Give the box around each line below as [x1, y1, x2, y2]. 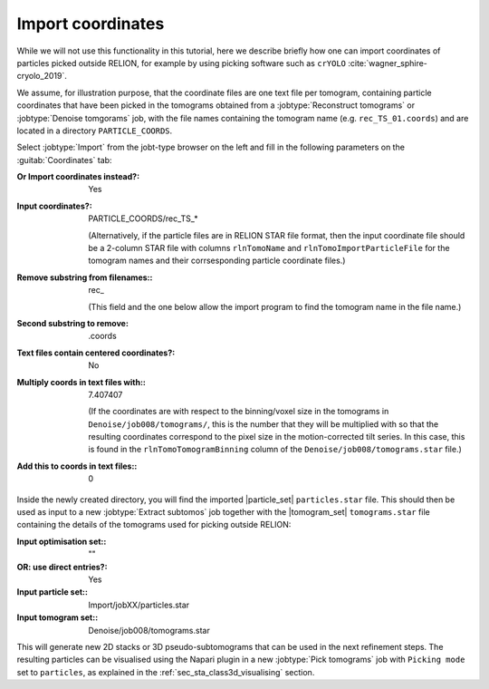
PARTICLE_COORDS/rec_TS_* [88, 213, 198, 224]
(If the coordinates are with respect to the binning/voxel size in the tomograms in [88, 406, 389, 417]
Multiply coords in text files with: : [16, 376, 147, 387]
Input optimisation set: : [16, 536, 107, 547]
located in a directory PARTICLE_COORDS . [16, 125, 173, 136]
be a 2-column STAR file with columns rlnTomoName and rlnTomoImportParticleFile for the [88, 243, 450, 254]
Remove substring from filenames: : [16, 272, 153, 283]
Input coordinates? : [16, 200, 92, 211]
